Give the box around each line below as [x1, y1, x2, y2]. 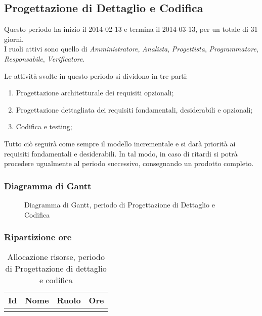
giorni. [4, 33, 24, 44]
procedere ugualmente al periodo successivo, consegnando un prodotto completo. [4, 158, 254, 169]
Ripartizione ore [4, 231, 72, 243]
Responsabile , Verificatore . [4, 53, 85, 64]
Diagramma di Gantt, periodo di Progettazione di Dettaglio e [24, 199, 215, 209]
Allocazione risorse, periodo [7, 251, 105, 263]
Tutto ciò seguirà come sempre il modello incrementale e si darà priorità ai [4, 138, 236, 148]
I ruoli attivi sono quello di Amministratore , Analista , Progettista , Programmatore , [4, 43, 258, 54]
